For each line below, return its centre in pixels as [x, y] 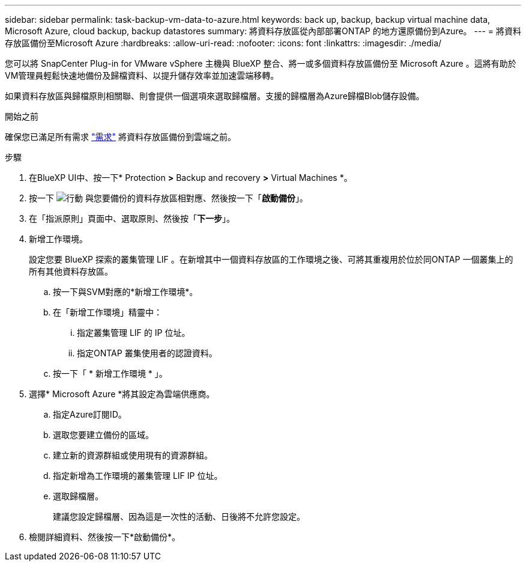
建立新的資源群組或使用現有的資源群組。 [133, 455]
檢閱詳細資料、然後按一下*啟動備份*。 [105, 537]
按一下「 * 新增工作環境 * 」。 [110, 373]
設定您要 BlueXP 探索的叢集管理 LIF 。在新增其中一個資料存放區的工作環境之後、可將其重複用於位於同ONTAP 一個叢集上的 [271, 259]
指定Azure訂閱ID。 [90, 414]
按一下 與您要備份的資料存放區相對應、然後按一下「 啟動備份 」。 [168, 198]
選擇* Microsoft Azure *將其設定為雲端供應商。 [122, 394]
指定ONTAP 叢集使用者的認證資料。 [147, 353]
